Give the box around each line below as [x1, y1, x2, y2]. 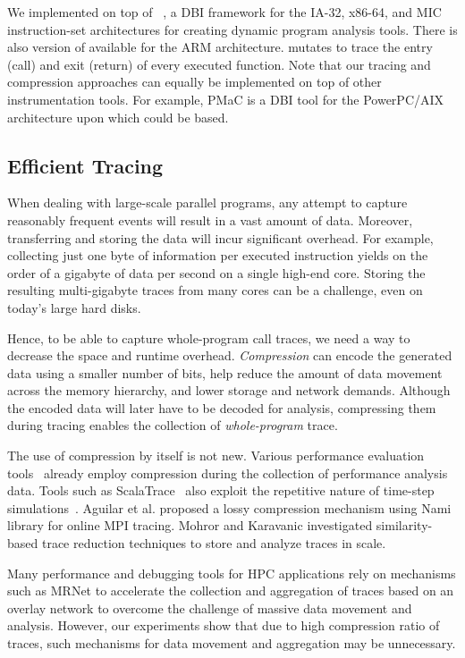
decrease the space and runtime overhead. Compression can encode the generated [7, 346, 452, 365]
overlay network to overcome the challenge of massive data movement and [7, 598, 412, 617]
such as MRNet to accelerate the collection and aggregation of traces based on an [7, 581, 454, 600]
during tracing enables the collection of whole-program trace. [7, 416, 338, 434]
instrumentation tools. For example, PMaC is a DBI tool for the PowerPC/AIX [7, 89, 444, 108]
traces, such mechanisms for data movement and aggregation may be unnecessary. [7, 634, 456, 653]
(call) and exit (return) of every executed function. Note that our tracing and [7, 55, 431, 73]
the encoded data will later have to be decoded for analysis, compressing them [7, 398, 436, 417]
